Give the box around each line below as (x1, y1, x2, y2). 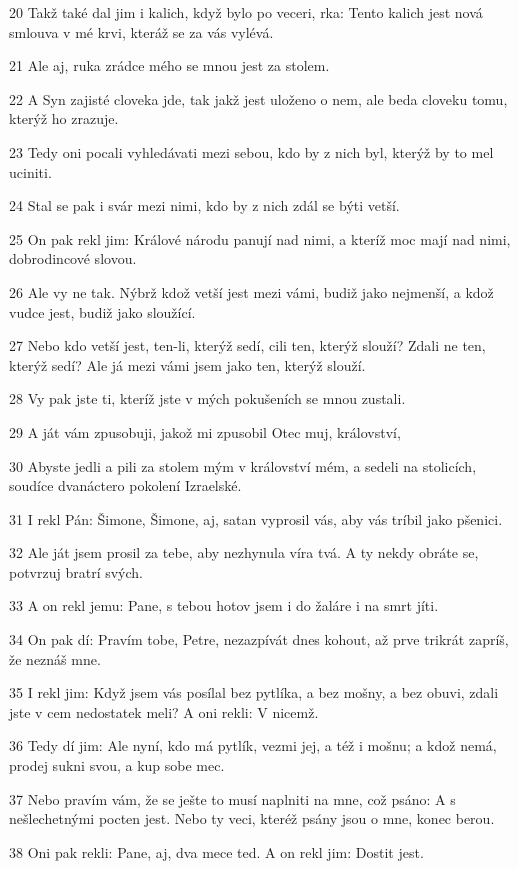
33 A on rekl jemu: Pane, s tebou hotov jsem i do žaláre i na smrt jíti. (9, 595, 439, 616)
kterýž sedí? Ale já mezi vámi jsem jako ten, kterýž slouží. (9, 354, 366, 375)
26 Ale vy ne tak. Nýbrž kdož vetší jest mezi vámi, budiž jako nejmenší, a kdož (9, 281, 494, 302)
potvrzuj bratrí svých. (9, 561, 144, 582)
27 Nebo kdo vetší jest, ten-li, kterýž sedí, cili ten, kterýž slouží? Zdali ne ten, (9, 335, 486, 356)
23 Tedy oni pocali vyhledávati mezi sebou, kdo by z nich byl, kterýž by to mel (9, 141, 494, 162)
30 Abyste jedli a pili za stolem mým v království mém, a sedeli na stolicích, (9, 455, 477, 476)
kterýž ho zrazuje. (9, 108, 119, 129)
